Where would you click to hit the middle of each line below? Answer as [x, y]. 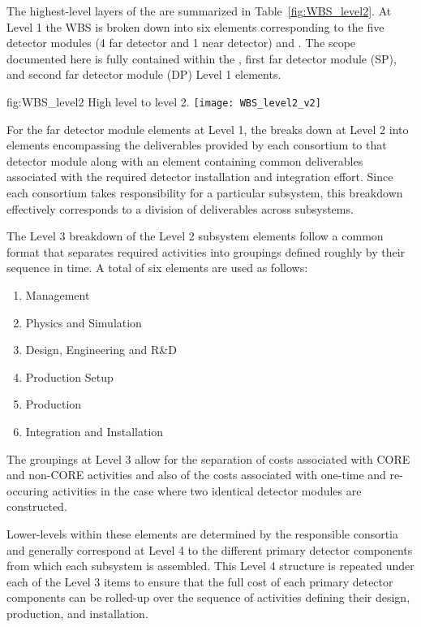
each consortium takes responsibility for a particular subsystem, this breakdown [205, 192]
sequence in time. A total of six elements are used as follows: [157, 268]
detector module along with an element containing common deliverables [185, 160]
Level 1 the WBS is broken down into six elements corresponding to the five [195, 26]
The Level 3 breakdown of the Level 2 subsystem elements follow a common [195, 236]
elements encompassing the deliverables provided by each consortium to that [197, 145]
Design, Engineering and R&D [101, 350]
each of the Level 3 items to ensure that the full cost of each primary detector [200, 581]
